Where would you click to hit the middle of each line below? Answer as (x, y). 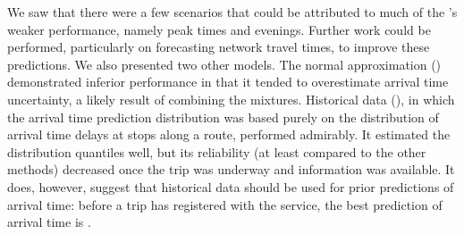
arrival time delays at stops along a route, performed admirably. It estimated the (229, 134)
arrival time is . (49, 222)
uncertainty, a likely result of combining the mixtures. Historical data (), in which (231, 99)
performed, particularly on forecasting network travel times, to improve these (219, 47)
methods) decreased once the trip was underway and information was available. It (231, 169)
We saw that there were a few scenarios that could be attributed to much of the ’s (232, 12)
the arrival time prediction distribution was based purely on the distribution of (223, 117)
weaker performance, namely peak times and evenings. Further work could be (219, 29)
